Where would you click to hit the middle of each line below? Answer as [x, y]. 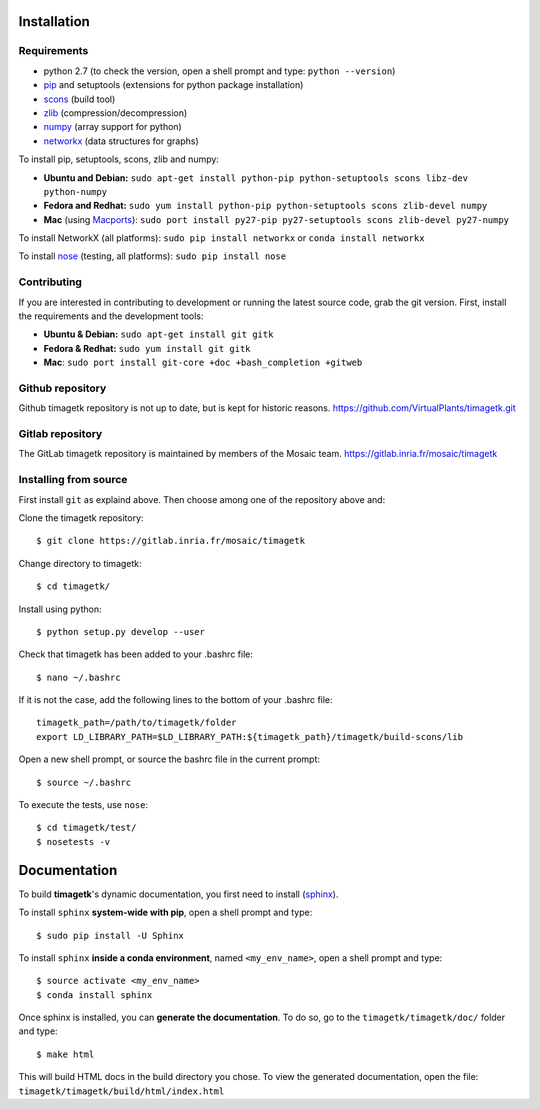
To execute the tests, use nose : [83, 805]
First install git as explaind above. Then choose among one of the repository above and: [202, 499]
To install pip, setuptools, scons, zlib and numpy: [119, 159]
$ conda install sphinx [94, 994]
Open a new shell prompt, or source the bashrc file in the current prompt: [169, 759]
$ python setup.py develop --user [120, 631]
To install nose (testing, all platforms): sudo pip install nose [152, 256]
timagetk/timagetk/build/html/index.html [121, 1091]
